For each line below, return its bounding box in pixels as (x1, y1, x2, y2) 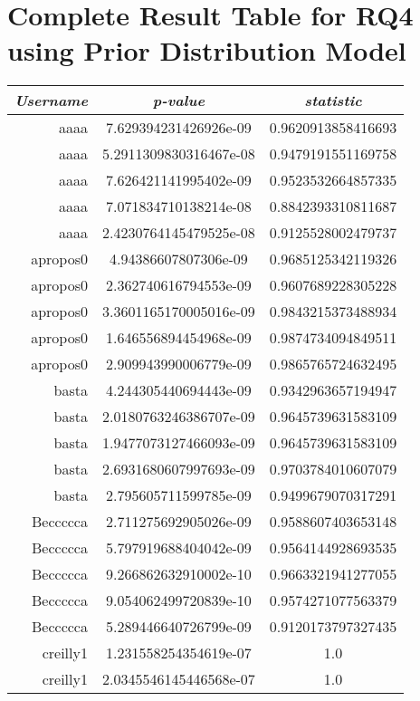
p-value (152, 90, 205, 111)
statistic (304, 90, 362, 111)
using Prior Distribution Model (7, 32, 406, 69)
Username (14, 90, 88, 111)
